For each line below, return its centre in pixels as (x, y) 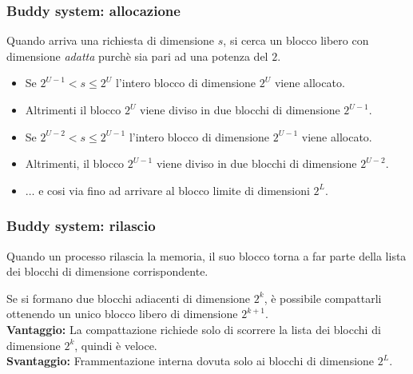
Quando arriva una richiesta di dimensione (111, 40)
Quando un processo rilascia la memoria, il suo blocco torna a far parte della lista (206, 255)
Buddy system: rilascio (81, 226)
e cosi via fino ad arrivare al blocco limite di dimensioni (174, 190)
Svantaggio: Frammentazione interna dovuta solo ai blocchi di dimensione (191, 361)
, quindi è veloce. (116, 345)
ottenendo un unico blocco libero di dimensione (122, 314)
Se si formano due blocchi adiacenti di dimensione (129, 298)
